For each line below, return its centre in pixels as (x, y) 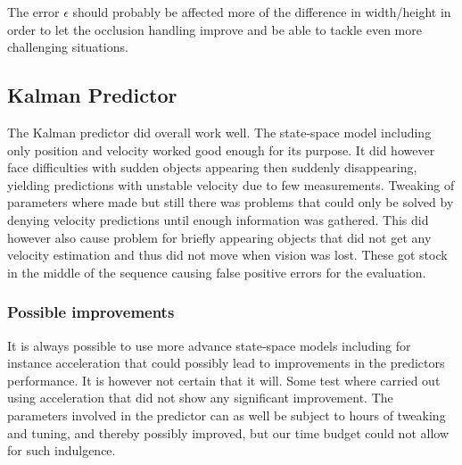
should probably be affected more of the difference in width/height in (262, 12)
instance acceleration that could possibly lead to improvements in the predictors (226, 363)
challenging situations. (68, 47)
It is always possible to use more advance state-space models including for (209, 345)
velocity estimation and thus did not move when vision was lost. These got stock (227, 255)
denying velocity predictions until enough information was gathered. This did (218, 219)
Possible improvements (91, 312)
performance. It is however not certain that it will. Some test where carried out (224, 380)
